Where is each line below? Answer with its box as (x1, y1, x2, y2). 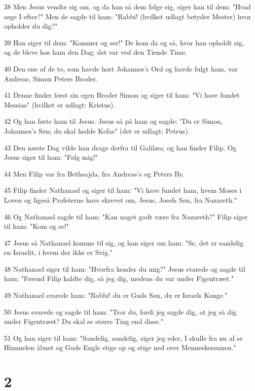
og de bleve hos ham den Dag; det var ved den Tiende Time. (4, 47, 187, 57)
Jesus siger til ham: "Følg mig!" (4, 152, 98, 162)
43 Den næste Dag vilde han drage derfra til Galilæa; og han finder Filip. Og (4, 142, 237, 152)
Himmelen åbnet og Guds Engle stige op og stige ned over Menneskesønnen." (4, 342, 236, 353)
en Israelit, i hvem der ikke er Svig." (4, 247, 113, 257)
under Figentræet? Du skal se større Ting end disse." (4, 316, 164, 326)
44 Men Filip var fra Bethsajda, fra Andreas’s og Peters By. (4, 168, 184, 178)
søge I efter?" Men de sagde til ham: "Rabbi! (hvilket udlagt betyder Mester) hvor (4, 11, 251, 21)
